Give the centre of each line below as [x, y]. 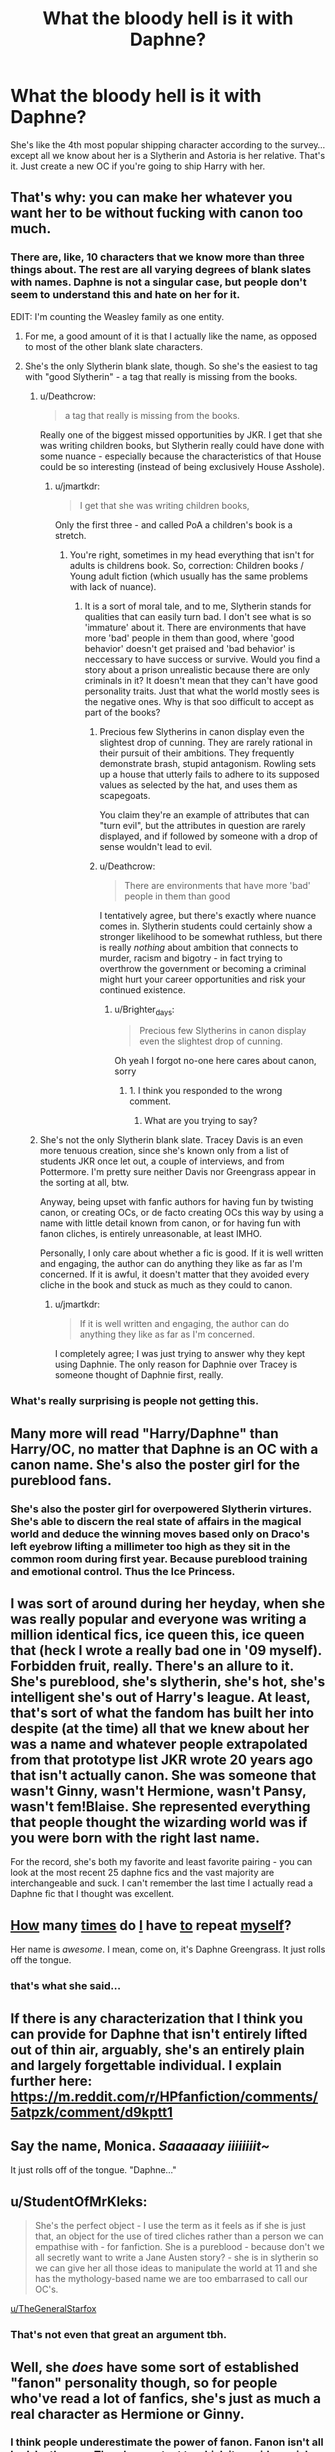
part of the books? [122, 712]
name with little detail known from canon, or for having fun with [170, 1223]
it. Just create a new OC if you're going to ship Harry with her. [138, 166]
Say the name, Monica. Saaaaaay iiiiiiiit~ [140, 2145]
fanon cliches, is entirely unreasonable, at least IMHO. [150, 1234]
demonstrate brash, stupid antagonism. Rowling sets [208, 763]
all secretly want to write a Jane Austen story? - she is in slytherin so [176, 2258]
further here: [51, 2080]
